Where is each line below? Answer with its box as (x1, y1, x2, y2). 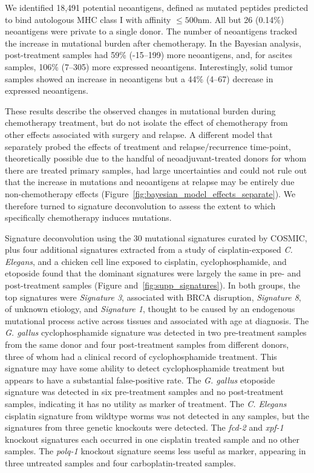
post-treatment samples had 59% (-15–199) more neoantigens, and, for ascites (5, 48, 292, 61)
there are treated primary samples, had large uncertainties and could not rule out (5, 163, 307, 176)
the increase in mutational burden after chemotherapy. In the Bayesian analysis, (5, 36, 301, 49)
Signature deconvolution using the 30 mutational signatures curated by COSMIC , (5, 231, 307, 244)
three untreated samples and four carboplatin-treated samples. (5, 456, 237, 469)
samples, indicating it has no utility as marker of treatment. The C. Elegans (5, 397, 287, 409)
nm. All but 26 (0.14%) (197, 13, 284, 25)
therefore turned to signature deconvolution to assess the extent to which (5, 199, 276, 212)
